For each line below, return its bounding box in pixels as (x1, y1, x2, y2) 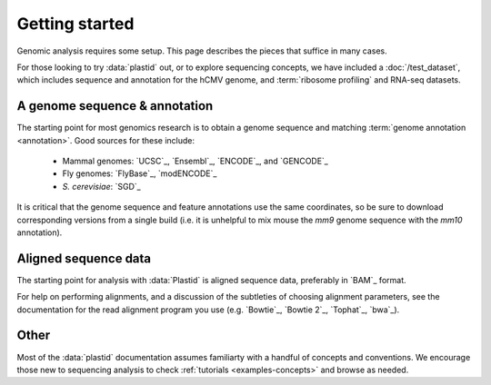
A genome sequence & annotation (16, 98, 214, 114)
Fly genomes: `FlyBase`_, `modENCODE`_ (62, 168, 217, 179)
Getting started (16, 14, 135, 34)
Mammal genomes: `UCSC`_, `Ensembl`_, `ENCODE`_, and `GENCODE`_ (62, 155, 329, 167)
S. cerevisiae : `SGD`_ (62, 181, 141, 192)
